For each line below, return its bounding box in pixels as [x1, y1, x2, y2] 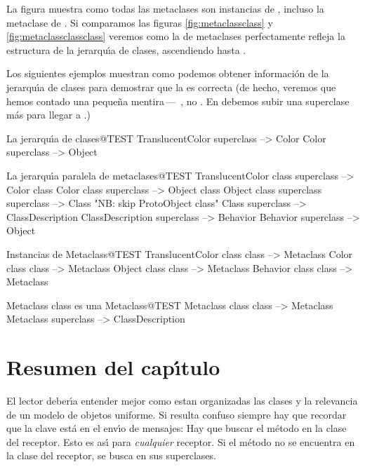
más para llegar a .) [6, 107, 91, 122]
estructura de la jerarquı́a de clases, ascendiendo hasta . [6, 42, 246, 57]
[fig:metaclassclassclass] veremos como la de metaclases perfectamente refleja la [6, 29, 345, 43]
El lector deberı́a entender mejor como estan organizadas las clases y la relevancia [6, 393, 358, 407]
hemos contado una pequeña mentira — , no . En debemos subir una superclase [6, 93, 350, 108]
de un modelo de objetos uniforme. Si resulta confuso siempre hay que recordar [6, 407, 347, 421]
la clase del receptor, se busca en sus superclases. [6, 448, 216, 463]
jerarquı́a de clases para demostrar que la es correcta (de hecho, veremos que [6, 79, 336, 94]
